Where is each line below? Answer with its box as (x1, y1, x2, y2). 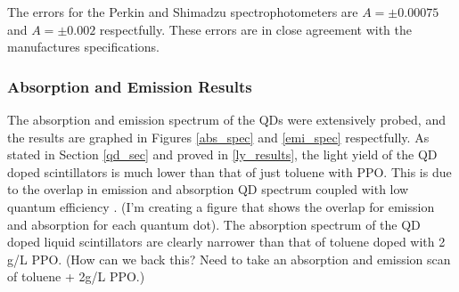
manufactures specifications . (7, 37, 160, 56)
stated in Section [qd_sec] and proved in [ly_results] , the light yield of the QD (7, 145, 438, 164)
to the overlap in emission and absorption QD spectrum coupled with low (7, 180, 409, 199)
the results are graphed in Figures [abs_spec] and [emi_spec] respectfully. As (7, 127, 430, 146)
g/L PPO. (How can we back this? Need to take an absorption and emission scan (7, 249, 451, 268)
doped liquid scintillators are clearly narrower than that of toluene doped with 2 (7, 232, 446, 251)
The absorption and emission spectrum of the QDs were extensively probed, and (7, 110, 446, 128)
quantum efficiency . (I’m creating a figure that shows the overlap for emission (7, 197, 435, 215)
